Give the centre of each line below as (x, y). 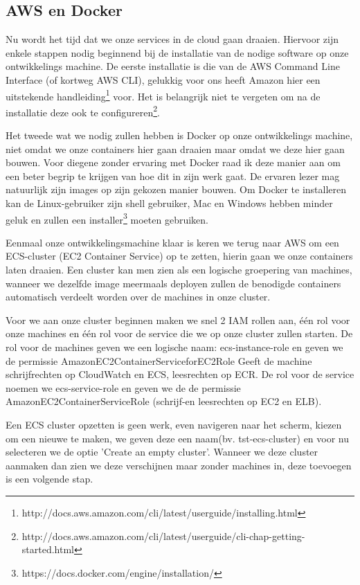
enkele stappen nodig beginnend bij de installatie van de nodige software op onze (177, 52)
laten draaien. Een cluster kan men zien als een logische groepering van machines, (179, 270)
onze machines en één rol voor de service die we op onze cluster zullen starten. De (179, 333)
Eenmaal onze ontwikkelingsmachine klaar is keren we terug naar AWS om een (172, 242)
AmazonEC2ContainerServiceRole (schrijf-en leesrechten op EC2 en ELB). (164, 401)
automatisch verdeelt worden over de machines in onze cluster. (138, 297)
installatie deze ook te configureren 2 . (83, 111)
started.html (48, 549)
